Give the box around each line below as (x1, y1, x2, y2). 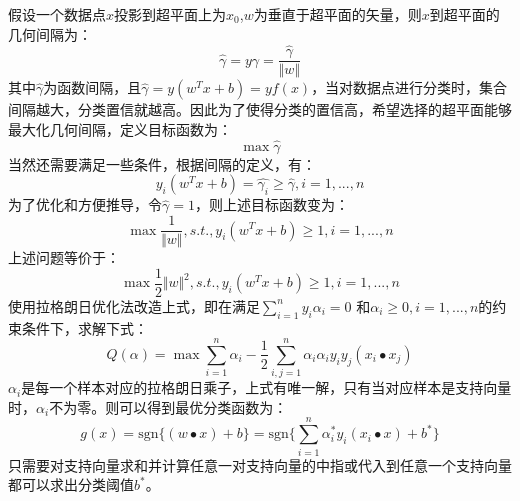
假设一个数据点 (8, 4, 106, 24)
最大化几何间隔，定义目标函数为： (8, 119, 232, 140)
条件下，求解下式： (21, 317, 148, 338)
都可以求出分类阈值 (8, 474, 134, 495)
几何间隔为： (8, 23, 92, 44)
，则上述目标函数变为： (194, 194, 349, 215)
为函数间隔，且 (43, 77, 142, 98)
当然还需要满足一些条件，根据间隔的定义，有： (8, 153, 316, 174)
